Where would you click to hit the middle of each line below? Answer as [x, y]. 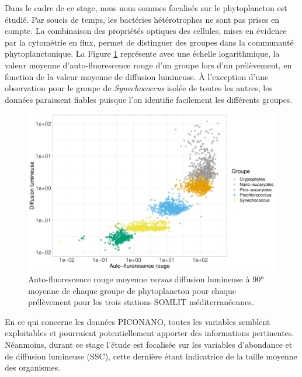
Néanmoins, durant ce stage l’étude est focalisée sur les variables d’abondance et [149, 345]
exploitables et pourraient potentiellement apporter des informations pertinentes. [150, 333]
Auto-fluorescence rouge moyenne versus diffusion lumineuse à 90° [146, 279]
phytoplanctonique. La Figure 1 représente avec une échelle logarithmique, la [142, 53]
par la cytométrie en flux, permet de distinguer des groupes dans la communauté [149, 42]
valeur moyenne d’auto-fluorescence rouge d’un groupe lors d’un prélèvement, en [148, 65]
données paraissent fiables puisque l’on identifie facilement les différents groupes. [149, 99]
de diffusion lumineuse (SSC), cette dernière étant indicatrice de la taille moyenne [151, 356]
